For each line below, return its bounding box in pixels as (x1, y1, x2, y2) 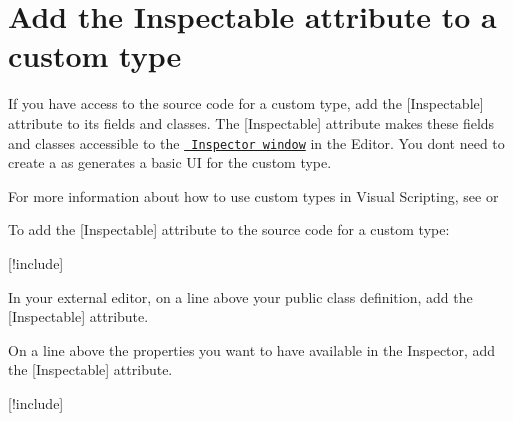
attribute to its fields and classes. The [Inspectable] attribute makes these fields (8, 112, 495, 133)
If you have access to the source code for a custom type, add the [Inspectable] (8, 93, 484, 114)
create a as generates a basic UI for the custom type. (8, 152, 332, 173)
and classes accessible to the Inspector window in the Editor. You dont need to (8, 132, 505, 153)
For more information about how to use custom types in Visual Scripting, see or (8, 185, 499, 206)
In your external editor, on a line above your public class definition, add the (8, 286, 473, 307)
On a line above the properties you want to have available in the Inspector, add (8, 339, 496, 360)
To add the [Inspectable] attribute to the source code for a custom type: (8, 219, 450, 240)
